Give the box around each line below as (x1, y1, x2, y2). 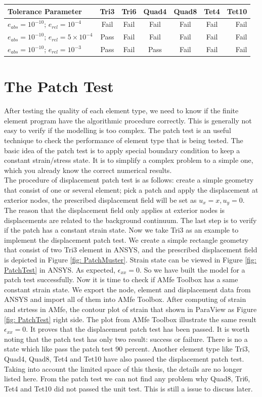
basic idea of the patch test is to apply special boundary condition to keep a (4, 145, 240, 155)
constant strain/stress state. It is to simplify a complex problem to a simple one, (4, 155, 253, 165)
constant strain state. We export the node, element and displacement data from (4, 284, 251, 294)
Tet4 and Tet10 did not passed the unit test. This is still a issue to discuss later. (4, 383, 253, 393)
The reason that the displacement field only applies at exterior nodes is (4, 205, 225, 215)
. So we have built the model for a (140, 264, 245, 275)
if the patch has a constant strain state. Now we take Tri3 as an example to (4, 225, 239, 235)
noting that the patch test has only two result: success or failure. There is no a (4, 333, 248, 344)
